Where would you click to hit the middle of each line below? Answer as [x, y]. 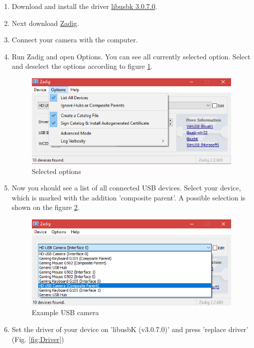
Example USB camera [65, 312]
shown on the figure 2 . [46, 207]
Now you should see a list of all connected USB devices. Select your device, [126, 188]
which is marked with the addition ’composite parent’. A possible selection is [128, 197]
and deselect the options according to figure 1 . [82, 66]
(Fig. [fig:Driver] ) [38, 339]
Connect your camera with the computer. [75, 40]
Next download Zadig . [45, 23]
